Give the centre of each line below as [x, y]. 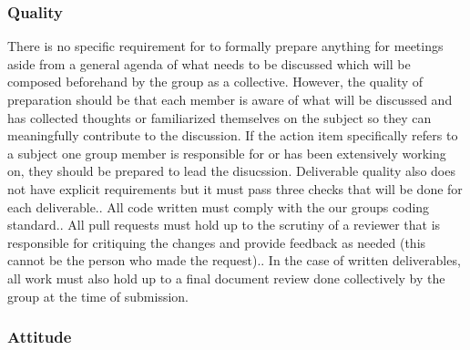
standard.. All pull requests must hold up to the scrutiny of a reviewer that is [224, 225]
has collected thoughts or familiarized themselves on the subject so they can [220, 117]
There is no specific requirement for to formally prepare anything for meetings [225, 46]
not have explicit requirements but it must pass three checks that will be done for [235, 188]
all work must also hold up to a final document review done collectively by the [226, 278]
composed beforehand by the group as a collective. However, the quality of [215, 82]
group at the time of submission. [98, 296]
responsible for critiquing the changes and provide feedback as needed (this [217, 242]
